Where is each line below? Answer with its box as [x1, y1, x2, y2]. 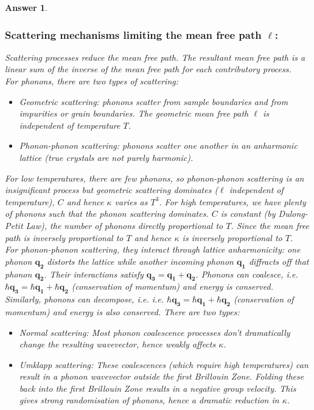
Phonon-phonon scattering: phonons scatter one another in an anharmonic [19, 139, 298, 152]
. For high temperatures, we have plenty [159, 195, 306, 208]
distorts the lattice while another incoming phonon [47, 255, 234, 267]
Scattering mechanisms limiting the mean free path [5, 27, 262, 42]
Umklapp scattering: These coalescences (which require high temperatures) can [19, 358, 309, 371]
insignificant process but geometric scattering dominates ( [5, 183, 218, 196]
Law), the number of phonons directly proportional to [26, 219, 223, 231]
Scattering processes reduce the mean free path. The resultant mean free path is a [5, 50, 305, 63]
